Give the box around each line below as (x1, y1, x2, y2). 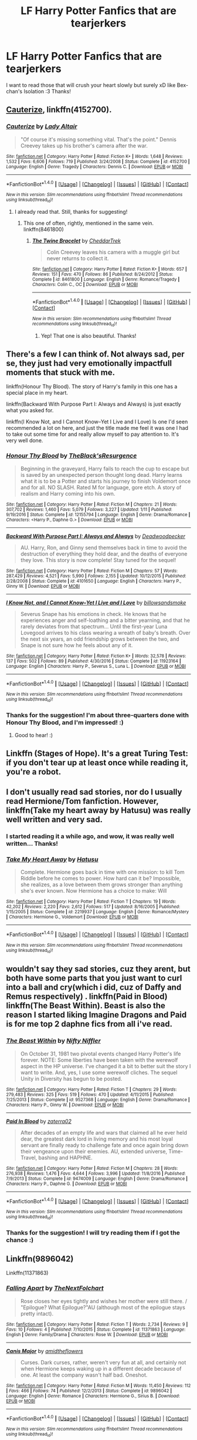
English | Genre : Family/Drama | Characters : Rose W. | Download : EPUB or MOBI (6, 1331, 168, 1337)
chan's (6, 88, 22, 95)
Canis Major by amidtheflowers (6, 1347, 83, 1354)
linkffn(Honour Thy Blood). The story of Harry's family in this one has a (6, 383, 178, 390)
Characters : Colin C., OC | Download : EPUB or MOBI (32, 281, 138, 287)
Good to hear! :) (14, 731, 53, 738)
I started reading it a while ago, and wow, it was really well (6, 832, 175, 840)
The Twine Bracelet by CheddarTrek (32, 237, 121, 244)
